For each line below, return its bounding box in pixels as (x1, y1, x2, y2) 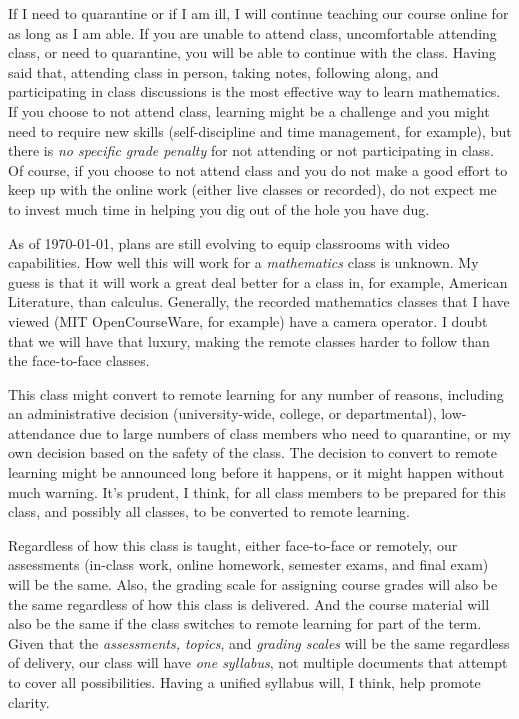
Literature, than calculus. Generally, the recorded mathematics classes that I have (8, 291, 510, 312)
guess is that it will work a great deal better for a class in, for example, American (8, 271, 508, 292)
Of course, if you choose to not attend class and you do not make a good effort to (8, 159, 508, 180)
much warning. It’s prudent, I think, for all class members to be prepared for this (8, 481, 506, 502)
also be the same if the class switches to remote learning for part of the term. (8, 613, 482, 634)
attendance (8, 422, 75, 443)
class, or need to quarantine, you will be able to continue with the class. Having (8, 42, 497, 63)
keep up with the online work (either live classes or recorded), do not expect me (8, 179, 497, 200)
